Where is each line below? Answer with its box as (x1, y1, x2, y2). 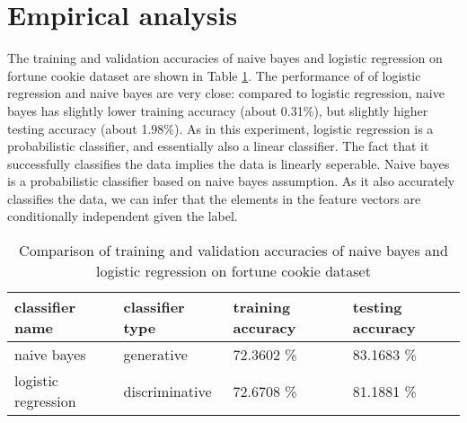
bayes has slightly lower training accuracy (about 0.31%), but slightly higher (7, 101, 428, 119)
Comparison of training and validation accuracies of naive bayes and (19, 240, 448, 261)
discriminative (123, 380, 212, 401)
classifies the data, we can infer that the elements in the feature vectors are (7, 189, 421, 207)
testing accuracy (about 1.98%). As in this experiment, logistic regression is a (7, 119, 434, 137)
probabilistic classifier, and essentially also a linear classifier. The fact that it (7, 137, 429, 155)
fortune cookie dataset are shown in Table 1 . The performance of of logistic (7, 66, 421, 84)
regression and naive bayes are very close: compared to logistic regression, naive (7, 84, 445, 102)
